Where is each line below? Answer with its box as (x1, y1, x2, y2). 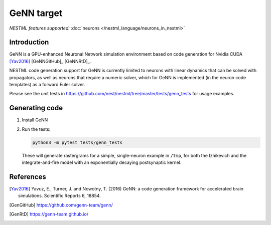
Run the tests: (22, 126, 51, 132)
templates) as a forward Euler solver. (9, 82, 85, 88)
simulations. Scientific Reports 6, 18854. (18, 193, 101, 199)
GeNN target (9, 8, 63, 19)
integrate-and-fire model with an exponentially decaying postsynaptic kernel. (22, 159, 182, 165)
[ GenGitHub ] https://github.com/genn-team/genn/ (9, 202, 113, 208)
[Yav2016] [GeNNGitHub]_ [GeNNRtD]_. (9, 58, 91, 64)
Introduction (9, 38, 49, 47)
